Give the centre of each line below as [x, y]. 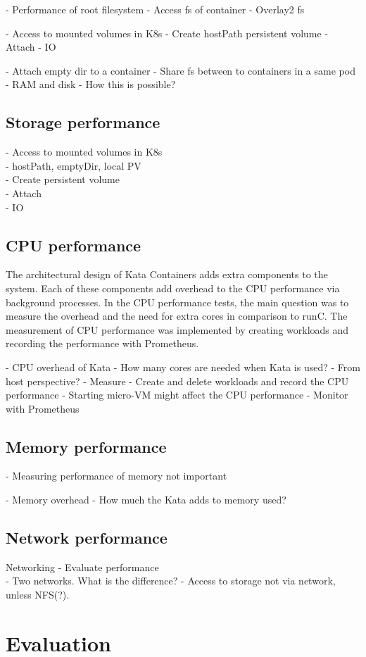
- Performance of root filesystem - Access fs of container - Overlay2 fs [155, 9]
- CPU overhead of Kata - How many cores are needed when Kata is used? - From [183, 367]
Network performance [87, 538]
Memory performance [86, 446]
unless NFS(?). [38, 595]
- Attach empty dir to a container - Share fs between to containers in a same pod [181, 70]
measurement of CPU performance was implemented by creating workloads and [177, 329]
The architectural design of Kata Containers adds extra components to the [167, 274]
